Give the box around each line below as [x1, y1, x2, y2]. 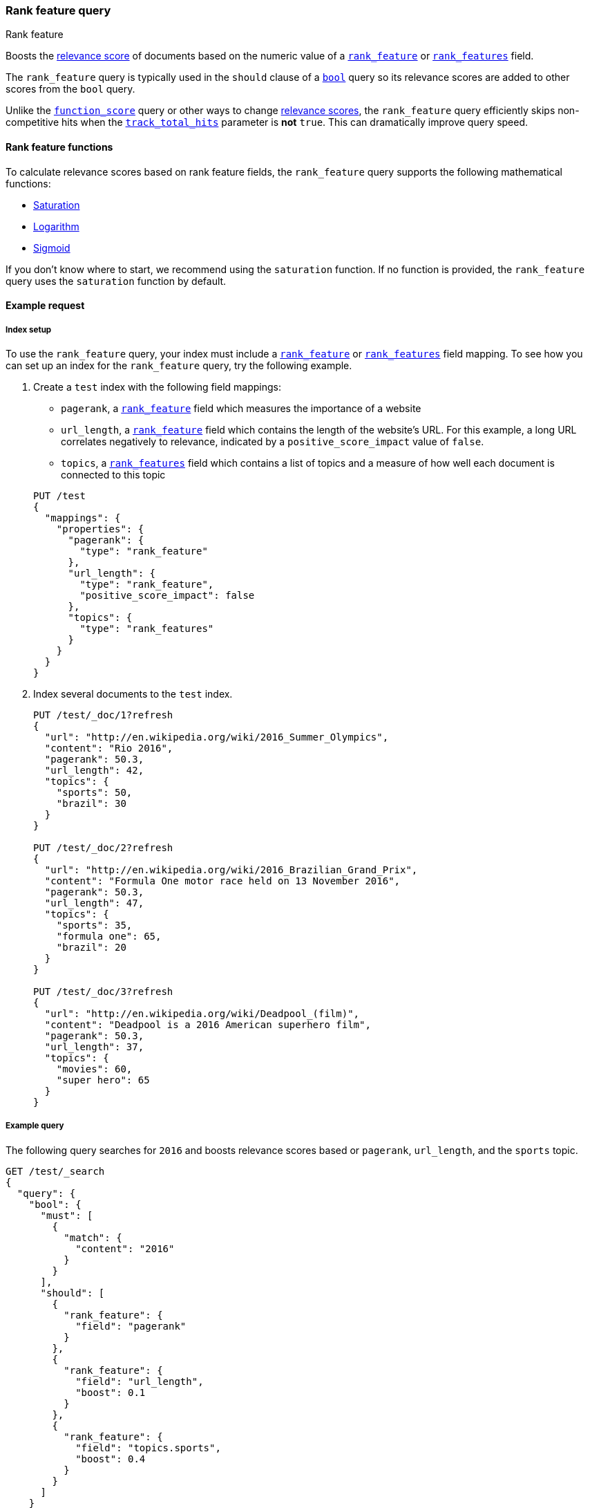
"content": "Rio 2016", [44, 742, 173, 754]
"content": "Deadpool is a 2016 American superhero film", [44, 1018, 371, 1030]
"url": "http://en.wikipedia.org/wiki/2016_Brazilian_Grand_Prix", [44, 864, 418, 875]
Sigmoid [33, 241, 70, 254]
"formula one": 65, [56, 930, 162, 942]
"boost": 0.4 [75, 1453, 146, 1464]
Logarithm [33, 220, 79, 232]
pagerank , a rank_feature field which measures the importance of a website [61, 402, 421, 414]
